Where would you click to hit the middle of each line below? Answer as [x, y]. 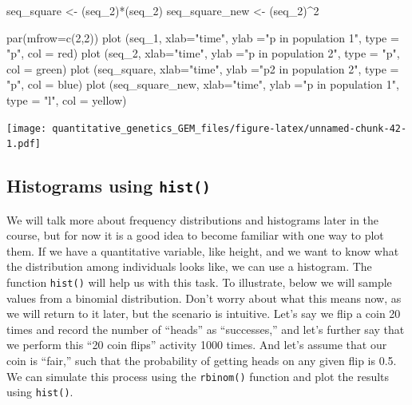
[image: [27, 128]
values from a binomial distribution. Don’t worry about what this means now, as [204, 298]
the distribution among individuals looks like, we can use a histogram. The [189, 266]
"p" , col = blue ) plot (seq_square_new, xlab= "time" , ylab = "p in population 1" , [203, 84]
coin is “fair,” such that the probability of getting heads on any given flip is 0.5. [202, 361]
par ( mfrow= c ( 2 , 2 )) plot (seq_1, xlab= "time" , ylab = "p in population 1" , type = [203, 37]
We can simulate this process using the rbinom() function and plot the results [198, 376]
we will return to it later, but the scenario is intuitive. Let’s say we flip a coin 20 [204, 314]
